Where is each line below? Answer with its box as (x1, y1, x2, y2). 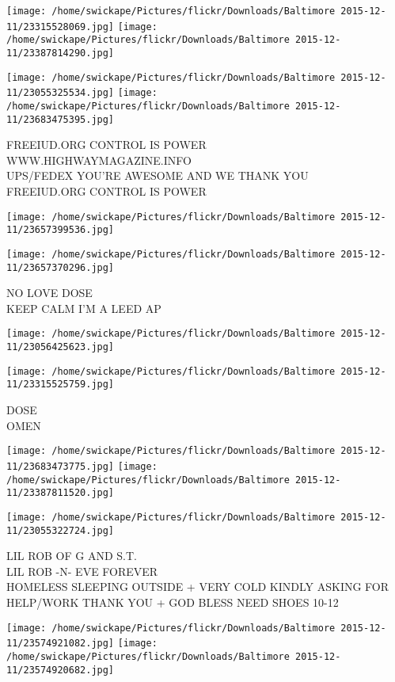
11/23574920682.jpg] (6, 664, 115, 676)
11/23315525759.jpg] (6, 379, 115, 391)
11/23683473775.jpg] (6, 460, 115, 472)
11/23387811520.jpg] (6, 487, 115, 499)
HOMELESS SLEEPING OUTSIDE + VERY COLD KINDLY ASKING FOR (6, 578, 389, 595)
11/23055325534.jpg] (6, 87, 115, 99)
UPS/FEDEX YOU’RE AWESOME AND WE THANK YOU (6, 167, 309, 184)
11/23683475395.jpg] (6, 113, 115, 125)
